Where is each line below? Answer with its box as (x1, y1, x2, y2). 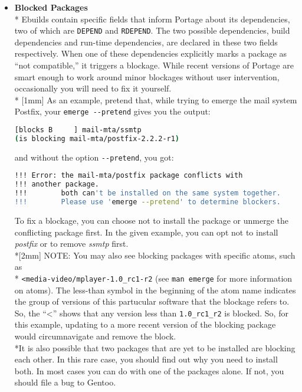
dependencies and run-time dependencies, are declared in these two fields (14, 35, 278, 48)
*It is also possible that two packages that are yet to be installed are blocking (14, 341, 296, 354)
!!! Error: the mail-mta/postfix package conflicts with (14, 171, 243, 180)
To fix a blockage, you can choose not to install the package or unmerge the (14, 214, 288, 226)
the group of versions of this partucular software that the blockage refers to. (14, 295, 290, 308)
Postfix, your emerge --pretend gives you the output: (14, 105, 211, 117)
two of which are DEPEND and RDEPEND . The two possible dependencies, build (14, 24, 290, 37)
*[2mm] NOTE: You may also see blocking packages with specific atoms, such (14, 249, 296, 261)
